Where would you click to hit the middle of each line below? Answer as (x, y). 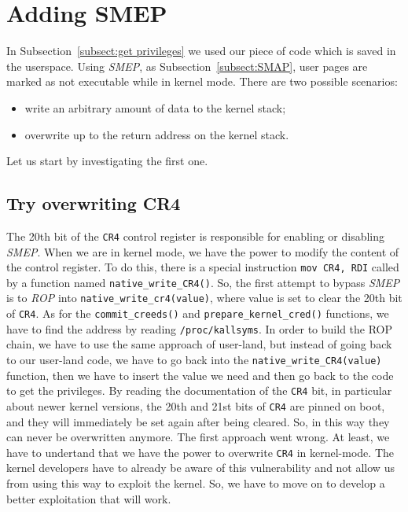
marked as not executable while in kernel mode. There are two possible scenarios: (202, 81)
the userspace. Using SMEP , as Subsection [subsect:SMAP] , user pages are (187, 66)
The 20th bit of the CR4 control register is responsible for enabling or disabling (196, 236)
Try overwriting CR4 (94, 203)
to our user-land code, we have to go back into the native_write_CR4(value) (194, 360)
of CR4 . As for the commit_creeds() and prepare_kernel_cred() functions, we (198, 313)
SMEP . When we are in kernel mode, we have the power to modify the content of (203, 251)
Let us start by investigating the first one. (107, 161)
